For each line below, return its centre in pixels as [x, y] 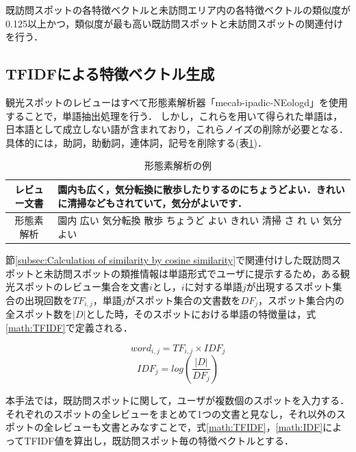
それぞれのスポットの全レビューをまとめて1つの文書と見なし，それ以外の [171, 413]
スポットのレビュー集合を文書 [82, 287]
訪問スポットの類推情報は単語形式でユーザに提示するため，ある [197, 273]
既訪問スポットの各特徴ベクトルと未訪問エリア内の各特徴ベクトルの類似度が [178, 10]
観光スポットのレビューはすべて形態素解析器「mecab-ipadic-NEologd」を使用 [177, 102]
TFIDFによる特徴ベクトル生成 [110, 74]
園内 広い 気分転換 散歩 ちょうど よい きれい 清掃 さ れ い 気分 [200, 220]
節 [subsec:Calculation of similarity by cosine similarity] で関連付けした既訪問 [169, 260]
